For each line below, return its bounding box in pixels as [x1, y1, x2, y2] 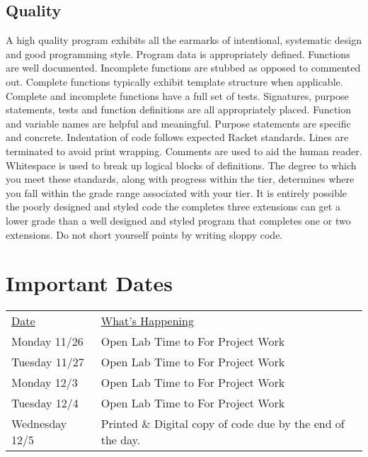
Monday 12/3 [11, 374, 78, 391]
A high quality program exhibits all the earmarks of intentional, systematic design [6, 33, 362, 47]
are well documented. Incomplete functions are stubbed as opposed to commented [6, 60, 361, 75]
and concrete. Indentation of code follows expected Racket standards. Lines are [6, 130, 349, 145]
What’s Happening [100, 312, 194, 329]
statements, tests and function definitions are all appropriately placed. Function [6, 102, 352, 117]
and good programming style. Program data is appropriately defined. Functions [6, 46, 350, 61]
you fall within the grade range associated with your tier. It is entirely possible [6, 185, 347, 200]
